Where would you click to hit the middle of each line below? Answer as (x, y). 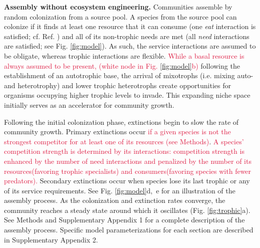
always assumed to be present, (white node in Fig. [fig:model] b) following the (122, 65)
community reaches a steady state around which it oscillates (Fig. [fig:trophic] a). (127, 210)
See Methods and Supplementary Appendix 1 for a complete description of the (124, 220)
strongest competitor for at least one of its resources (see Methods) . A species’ (124, 141)
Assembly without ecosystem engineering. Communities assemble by (118, 7)
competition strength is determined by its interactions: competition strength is (124, 151)
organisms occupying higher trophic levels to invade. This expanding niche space (127, 95)
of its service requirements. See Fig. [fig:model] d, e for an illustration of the (120, 190)
